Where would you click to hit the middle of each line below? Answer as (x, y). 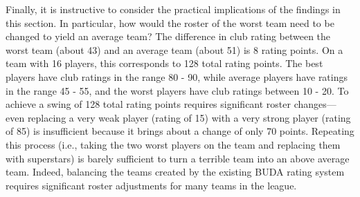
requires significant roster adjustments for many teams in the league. (151, 185)
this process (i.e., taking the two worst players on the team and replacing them (173, 144)
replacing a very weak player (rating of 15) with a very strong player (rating (189, 117)
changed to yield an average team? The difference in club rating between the (168, 36)
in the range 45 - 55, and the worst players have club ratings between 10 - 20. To (177, 90)
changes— (315, 104)
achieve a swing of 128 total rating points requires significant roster (148, 104)
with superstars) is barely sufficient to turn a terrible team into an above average (178, 158)
